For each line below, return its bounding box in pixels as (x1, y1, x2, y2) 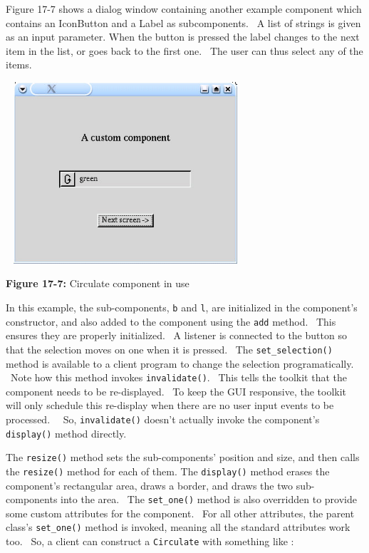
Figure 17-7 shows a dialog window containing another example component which (6, 1, 362, 16)
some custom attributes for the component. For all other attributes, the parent (6, 505, 355, 520)
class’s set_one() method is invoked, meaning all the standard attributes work (6, 520, 350, 534)
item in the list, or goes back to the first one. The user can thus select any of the (6, 43, 363, 58)
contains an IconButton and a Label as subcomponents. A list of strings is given (6, 15, 361, 30)
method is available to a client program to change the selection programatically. (6, 356, 354, 371)
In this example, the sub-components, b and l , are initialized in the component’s (6, 299, 358, 314)
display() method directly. (6, 425, 127, 440)
